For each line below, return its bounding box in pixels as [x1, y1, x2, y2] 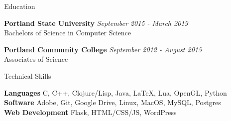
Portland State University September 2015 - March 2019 [4, 17, 188, 28]
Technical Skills [4, 70, 51, 81]
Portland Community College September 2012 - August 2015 [4, 44, 202, 54]
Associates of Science [4, 54, 68, 64]
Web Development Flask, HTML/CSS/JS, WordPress [4, 107, 177, 117]
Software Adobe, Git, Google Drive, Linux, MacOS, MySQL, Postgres [4, 97, 221, 108]
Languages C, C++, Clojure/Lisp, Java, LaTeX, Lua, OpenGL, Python [4, 87, 227, 98]
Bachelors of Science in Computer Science [4, 27, 131, 38]
